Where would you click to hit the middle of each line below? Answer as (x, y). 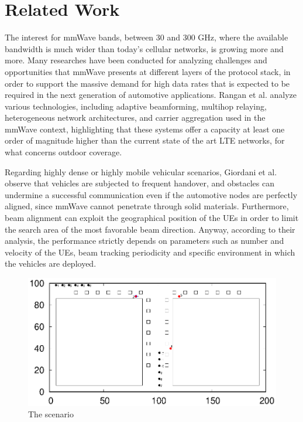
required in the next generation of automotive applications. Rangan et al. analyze (151, 95)
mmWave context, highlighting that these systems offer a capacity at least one (145, 129)
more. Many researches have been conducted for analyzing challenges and (136, 60)
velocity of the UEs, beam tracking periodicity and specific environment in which (150, 252)
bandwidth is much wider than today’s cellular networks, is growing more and (144, 48)
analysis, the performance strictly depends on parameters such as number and (144, 241)
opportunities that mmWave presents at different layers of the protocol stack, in (148, 71)
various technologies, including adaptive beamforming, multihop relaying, (136, 106)
